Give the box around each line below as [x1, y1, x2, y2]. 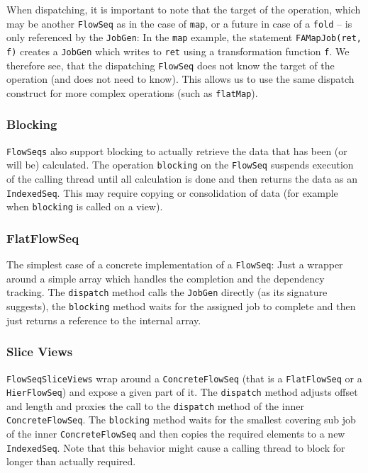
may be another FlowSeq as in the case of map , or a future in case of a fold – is [6, 16, 352, 30]
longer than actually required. [6, 454, 136, 469]
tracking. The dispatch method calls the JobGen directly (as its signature [6, 285, 328, 300]
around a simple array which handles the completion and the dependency [6, 270, 325, 285]
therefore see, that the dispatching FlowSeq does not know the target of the [6, 57, 335, 72]
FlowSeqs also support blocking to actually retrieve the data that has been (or [6, 143, 347, 158]
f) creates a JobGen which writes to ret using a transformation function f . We [6, 43, 350, 58]
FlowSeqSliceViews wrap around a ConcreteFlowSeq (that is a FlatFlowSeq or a [6, 370, 362, 385]
